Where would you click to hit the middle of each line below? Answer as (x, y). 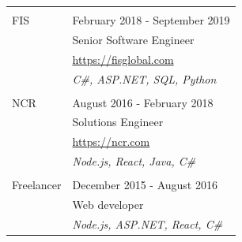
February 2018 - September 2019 (151, 20)
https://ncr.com (111, 141)
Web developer (108, 205)
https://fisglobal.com (123, 59)
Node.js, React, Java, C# (134, 161)
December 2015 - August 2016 (145, 185)
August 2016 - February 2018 (143, 102)
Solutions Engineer (118, 122)
